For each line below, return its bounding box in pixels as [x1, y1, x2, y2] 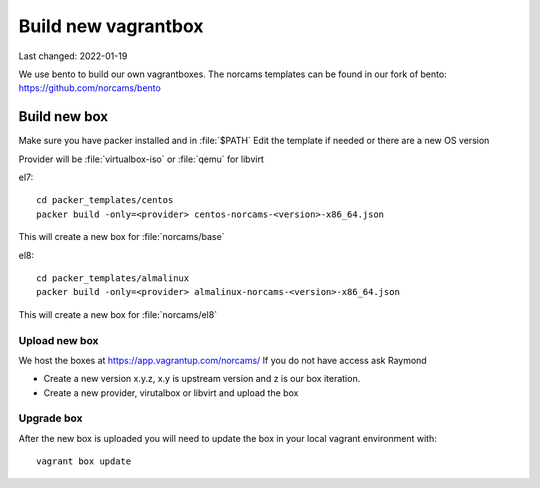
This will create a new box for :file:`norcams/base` [18, 231, 225, 243]
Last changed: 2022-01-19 [18, 50, 128, 62]
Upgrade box [18, 411, 83, 425]
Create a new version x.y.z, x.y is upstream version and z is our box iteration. [43, 373, 361, 385]
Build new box [18, 108, 109, 125]
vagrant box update [36, 456, 132, 467]
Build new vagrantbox [18, 15, 204, 37]
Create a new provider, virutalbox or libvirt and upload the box [43, 386, 299, 399]
